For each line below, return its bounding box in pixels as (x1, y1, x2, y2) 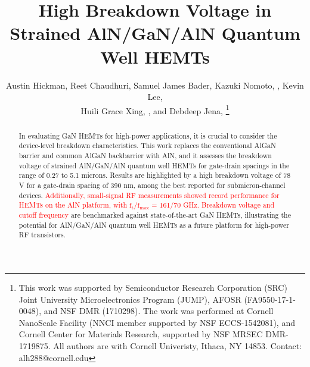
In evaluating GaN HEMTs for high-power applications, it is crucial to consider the (18, 130, 277, 140)
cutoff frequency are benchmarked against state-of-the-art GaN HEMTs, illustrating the (18, 209, 291, 219)
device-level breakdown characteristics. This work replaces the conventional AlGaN (18, 140, 276, 150)
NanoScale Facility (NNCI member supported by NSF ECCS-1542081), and (18, 316, 295, 328)
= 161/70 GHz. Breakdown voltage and (151, 200, 275, 210)
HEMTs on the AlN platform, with (18, 200, 128, 210)
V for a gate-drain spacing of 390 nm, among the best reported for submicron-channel (18, 180, 286, 190)
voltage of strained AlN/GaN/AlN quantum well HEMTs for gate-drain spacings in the (18, 160, 290, 170)
